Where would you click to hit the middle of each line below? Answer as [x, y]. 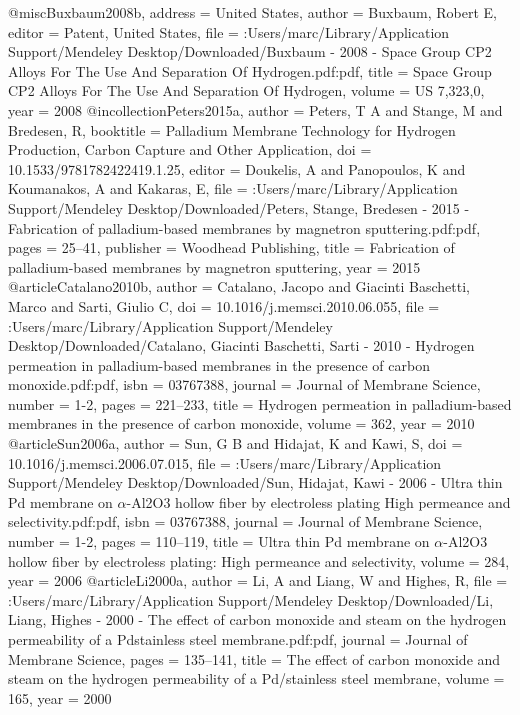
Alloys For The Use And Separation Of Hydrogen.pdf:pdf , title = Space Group [250, 70]
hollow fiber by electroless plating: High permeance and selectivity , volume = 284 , [259, 560]
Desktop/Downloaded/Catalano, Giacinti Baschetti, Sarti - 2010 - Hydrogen [241, 345]
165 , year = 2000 [60, 697]
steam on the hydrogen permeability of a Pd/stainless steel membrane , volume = [256, 678]
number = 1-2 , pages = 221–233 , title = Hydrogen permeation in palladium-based [260, 403]
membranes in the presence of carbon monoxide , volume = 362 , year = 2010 [241, 423]
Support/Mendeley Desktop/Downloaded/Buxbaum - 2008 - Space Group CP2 [250, 51]
